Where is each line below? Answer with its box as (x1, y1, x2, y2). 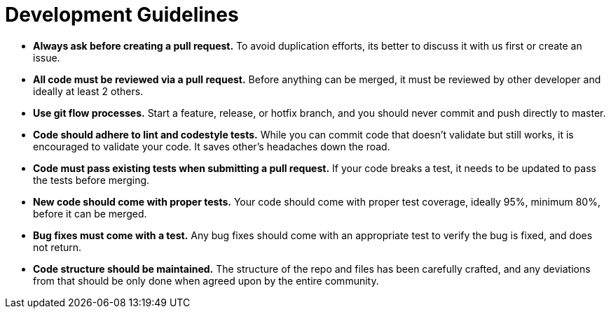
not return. (33, 241, 82, 253)
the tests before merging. (33, 173, 150, 186)
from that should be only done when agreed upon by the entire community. (33, 274, 379, 287)
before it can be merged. (33, 207, 147, 220)
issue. (33, 51, 60, 64)
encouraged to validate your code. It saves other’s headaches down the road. (33, 140, 390, 152)
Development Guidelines (5, 3, 239, 27)
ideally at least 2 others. (33, 85, 144, 97)
